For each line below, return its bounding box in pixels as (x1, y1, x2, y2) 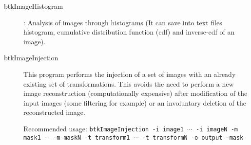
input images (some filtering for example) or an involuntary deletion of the (23, 97, 246, 108)
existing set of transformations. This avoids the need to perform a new (23, 78, 234, 89)
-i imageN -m (196, 126, 238, 133)
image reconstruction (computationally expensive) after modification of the (23, 88, 248, 98)
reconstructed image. (23, 107, 85, 117)
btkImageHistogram (4, 1, 63, 11)
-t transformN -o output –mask (142, 134, 244, 141)
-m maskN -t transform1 (53, 134, 130, 141)
